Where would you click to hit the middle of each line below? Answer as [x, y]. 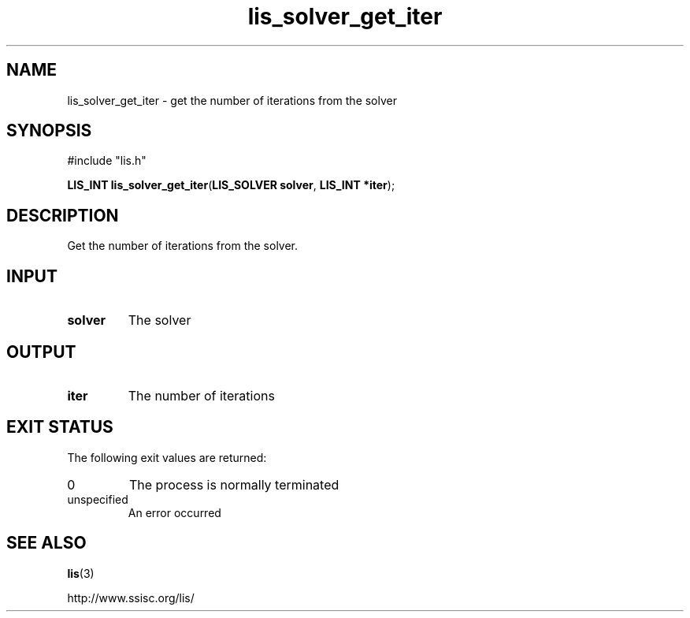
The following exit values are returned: [167, 457]
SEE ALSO [46, 543]
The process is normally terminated [234, 484]
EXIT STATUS [60, 427]
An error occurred [174, 512]
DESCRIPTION [63, 215]
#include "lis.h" [107, 161]
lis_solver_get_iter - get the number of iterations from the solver [232, 100]
